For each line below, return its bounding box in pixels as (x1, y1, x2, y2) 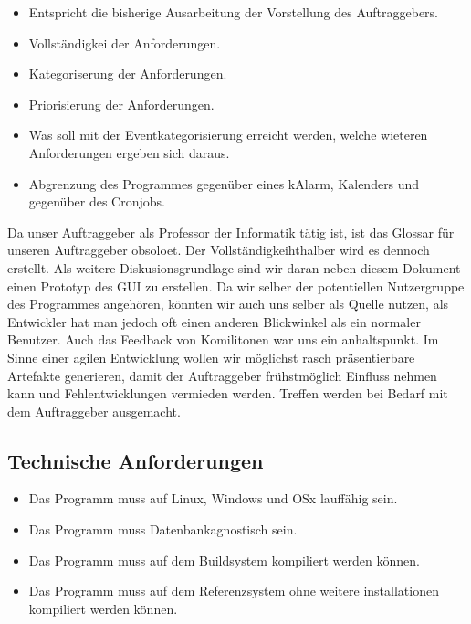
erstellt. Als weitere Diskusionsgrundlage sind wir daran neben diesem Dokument (7, 258, 461, 277)
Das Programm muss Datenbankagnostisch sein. (28, 520, 298, 539)
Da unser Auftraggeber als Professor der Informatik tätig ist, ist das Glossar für (7, 222, 455, 241)
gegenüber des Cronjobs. (28, 192, 165, 211)
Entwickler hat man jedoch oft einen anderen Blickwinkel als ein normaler (7, 312, 421, 331)
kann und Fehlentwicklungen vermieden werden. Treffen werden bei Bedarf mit (7, 384, 448, 403)
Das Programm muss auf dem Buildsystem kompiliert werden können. (28, 550, 420, 569)
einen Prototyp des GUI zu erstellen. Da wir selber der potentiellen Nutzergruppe (7, 276, 465, 295)
